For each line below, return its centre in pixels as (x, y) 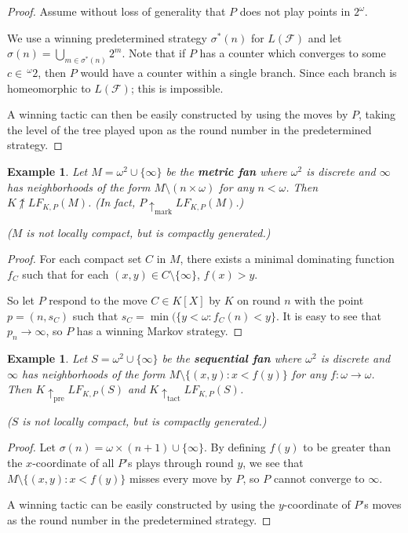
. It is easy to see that (328, 315)
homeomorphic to (49, 88)
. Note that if (154, 53)
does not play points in (295, 11)
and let (325, 37)
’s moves (381, 504)
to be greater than (347, 447)
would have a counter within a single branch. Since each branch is (239, 73)
